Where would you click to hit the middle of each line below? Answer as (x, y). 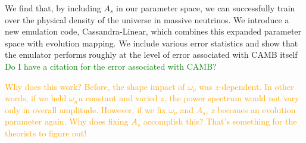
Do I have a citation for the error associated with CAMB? (111, 66)
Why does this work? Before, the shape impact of (95, 86)
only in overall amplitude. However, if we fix (85, 109)
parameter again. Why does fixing (67, 121)
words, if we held (36, 98)
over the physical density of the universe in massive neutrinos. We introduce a (147, 19)
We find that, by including (53, 8)
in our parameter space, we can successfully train (206, 8)
